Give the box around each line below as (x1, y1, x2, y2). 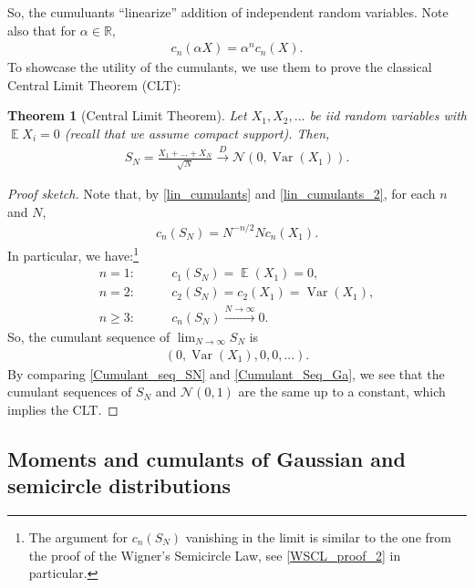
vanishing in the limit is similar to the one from (185, 527, 451, 546)
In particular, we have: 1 (7, 242, 139, 264)
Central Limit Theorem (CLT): (7, 75, 181, 94)
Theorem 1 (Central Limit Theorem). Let (7, 106, 247, 125)
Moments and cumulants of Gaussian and (7, 444, 406, 472)
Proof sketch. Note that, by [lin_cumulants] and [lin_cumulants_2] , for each (7, 184, 436, 203)
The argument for (28, 527, 128, 546)
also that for (7, 20, 77, 39)
